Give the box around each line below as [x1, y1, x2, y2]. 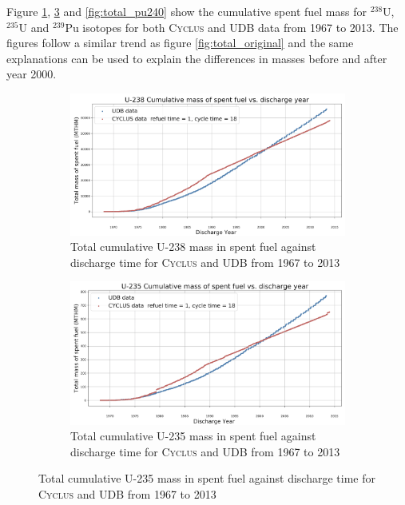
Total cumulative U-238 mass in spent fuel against [70, 238, 316, 255]
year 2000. [6, 66, 57, 82]
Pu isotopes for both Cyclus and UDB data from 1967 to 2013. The [65, 18, 399, 35]
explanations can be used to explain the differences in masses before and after [6, 50, 387, 66]
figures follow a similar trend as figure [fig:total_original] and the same [6, 34, 354, 51]
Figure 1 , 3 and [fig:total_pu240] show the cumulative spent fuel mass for [6, 3, 367, 19]
